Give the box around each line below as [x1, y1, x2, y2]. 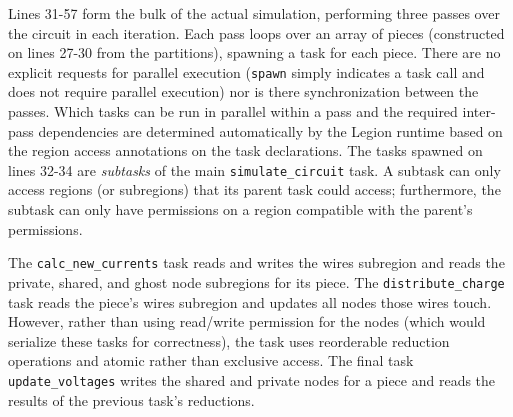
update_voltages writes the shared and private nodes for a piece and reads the [8, 369, 496, 390]
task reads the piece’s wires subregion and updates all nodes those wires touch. [8, 291, 492, 312]
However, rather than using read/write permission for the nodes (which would [8, 311, 486, 332]
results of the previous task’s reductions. [8, 389, 255, 410]
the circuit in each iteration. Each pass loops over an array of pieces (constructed [8, 22, 505, 43]
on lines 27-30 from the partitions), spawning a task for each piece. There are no [8, 42, 501, 63]
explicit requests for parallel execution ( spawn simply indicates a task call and [8, 61, 485, 82]
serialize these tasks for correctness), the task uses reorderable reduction [8, 330, 450, 351]
